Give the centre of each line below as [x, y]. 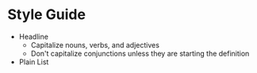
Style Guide [47, 15]
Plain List [34, 62]
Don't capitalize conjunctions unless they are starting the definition [140, 53]
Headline [34, 36]
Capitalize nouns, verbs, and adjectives [95, 44]
